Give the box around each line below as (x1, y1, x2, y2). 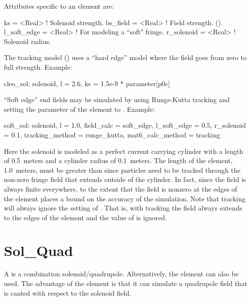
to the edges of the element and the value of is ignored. (4, 212, 167, 222)
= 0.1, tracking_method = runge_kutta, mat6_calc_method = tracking (4, 129, 220, 139)
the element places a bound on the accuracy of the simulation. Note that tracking (4, 193, 246, 203)
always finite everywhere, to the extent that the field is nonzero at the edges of (4, 183, 237, 194)
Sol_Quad (4, 241, 73, 260)
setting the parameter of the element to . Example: (4, 104, 155, 114)
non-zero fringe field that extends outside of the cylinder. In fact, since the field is (4, 174, 246, 184)
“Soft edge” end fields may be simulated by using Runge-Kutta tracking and (4, 94, 230, 105)
